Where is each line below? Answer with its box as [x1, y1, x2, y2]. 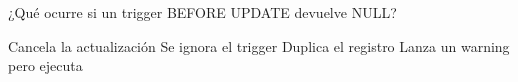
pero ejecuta [8, 55, 83, 76]
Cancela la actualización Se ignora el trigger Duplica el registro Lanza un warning [8, 35, 510, 56]
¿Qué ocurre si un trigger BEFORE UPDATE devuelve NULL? [8, 2, 397, 22]
